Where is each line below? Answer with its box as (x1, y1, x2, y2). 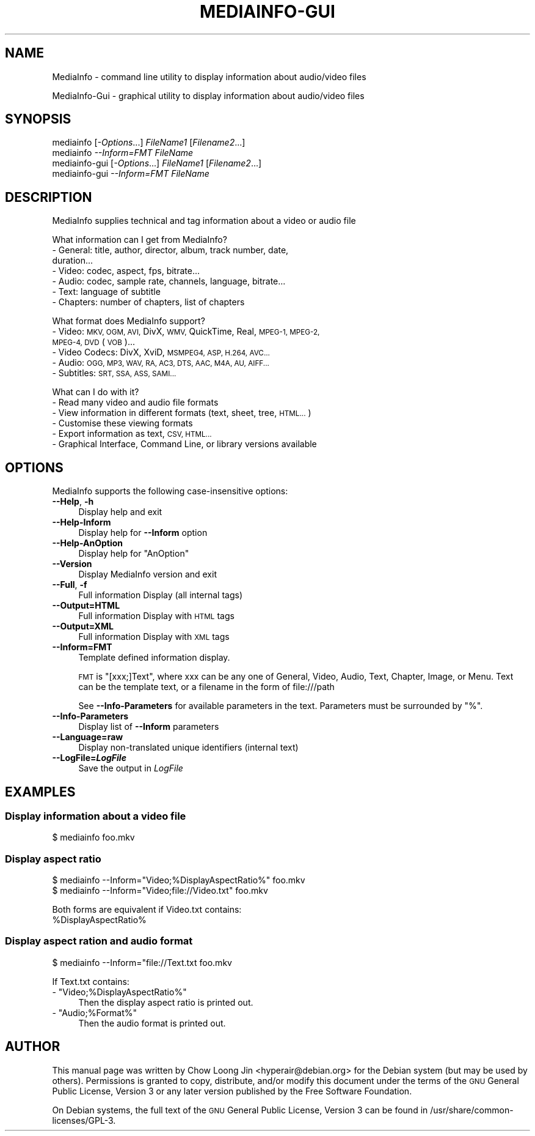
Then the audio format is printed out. (78, 1017, 226, 1028)
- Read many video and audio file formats (52, 397, 219, 408)
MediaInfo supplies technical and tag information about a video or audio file (52, 215, 356, 226)
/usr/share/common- (430, 1104, 514, 1115)
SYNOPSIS (5, 111, 71, 127)
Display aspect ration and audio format (5, 935, 193, 948)
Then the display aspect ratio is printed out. (78, 997, 253, 1008)
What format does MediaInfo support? (52, 316, 205, 327)
